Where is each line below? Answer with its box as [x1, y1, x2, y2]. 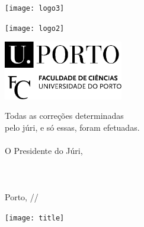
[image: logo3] [5, 4, 65, 12]
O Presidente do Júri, [5, 144, 83, 156]
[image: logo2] [5, 24, 65, 33]
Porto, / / [5, 191, 39, 203]
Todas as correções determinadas [5, 109, 124, 122]
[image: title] [5, 213, 65, 222]
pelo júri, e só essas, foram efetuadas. [5, 121, 140, 133]
